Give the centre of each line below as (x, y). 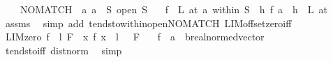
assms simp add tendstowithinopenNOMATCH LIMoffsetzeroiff (148, 23)
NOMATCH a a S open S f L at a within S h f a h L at (173, 9)
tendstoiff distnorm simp (64, 50)
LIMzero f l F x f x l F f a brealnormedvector (135, 37)
